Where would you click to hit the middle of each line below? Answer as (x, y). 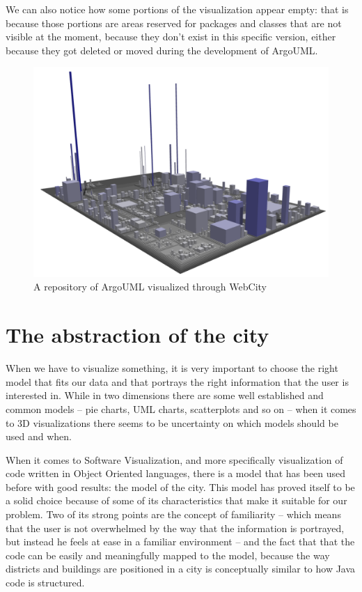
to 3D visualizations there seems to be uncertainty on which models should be (172, 422)
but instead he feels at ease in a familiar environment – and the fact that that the (180, 542)
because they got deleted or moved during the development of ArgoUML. (162, 50)
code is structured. (45, 583)
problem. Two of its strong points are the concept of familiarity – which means (173, 514)
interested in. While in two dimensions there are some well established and (165, 395)
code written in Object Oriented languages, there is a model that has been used (176, 473)
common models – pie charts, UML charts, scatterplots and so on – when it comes (181, 408)
